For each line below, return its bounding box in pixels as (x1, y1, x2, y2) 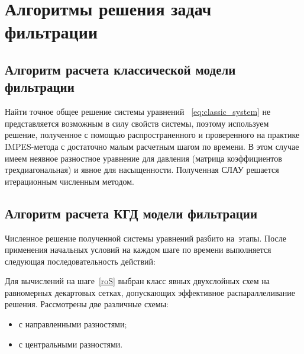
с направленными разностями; (18, 318, 127, 330)
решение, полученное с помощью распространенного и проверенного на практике (5, 128, 300, 141)
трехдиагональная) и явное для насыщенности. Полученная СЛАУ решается (5, 163, 279, 176)
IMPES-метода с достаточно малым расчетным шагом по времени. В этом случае (5, 140, 299, 152)
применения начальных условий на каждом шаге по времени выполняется (5, 243, 271, 256)
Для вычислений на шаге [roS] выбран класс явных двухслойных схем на (5, 275, 270, 287)
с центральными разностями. (18, 337, 123, 350)
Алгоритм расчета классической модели (5, 60, 236, 78)
